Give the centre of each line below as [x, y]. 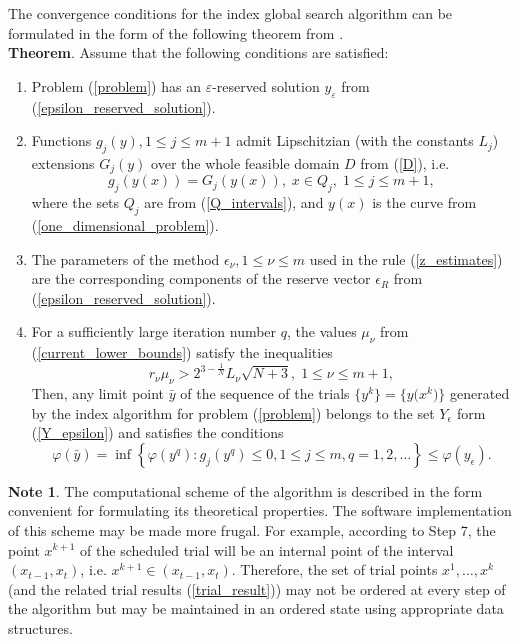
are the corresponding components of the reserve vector [201, 278]
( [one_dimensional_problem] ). [125, 225]
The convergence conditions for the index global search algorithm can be [230, 13]
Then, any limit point [98, 392]
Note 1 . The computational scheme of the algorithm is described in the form [245, 490]
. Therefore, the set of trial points [334, 569]
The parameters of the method [125, 258]
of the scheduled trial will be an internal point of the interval [267, 549]
